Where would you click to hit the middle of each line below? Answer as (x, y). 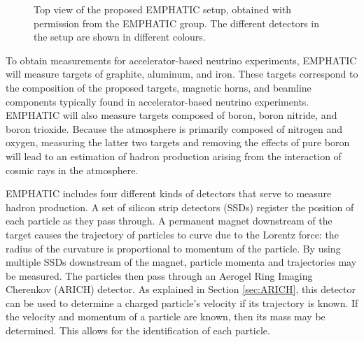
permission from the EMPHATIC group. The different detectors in (176, 23)
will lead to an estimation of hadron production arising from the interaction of (174, 156)
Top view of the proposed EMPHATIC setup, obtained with (163, 9)
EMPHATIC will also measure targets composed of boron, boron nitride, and (171, 115)
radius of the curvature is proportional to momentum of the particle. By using (173, 248)
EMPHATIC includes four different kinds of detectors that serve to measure (169, 193)
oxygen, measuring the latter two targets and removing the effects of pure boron (178, 142)
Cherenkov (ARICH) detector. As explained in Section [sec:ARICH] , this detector (181, 289)
